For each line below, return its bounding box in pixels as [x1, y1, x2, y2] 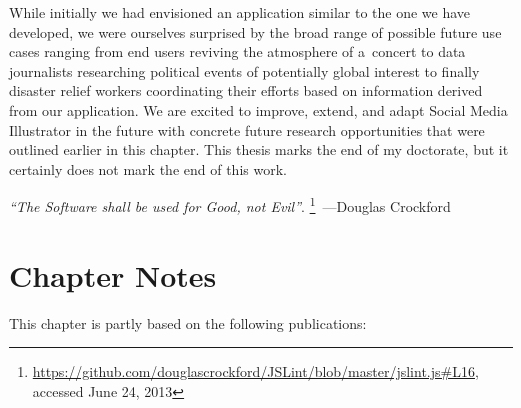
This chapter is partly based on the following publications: [9, 312, 367, 333]
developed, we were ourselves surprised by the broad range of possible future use [9, 21, 502, 42]
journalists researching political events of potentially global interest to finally [9, 60, 480, 81]
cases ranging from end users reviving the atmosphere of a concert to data [9, 41, 466, 62]
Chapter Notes [9, 254, 217, 295]
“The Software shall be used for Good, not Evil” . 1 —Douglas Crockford [9, 193, 451, 216]
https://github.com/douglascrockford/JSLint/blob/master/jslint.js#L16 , [32, 361, 479, 382]
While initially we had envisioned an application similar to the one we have [9, 2, 471, 22]
